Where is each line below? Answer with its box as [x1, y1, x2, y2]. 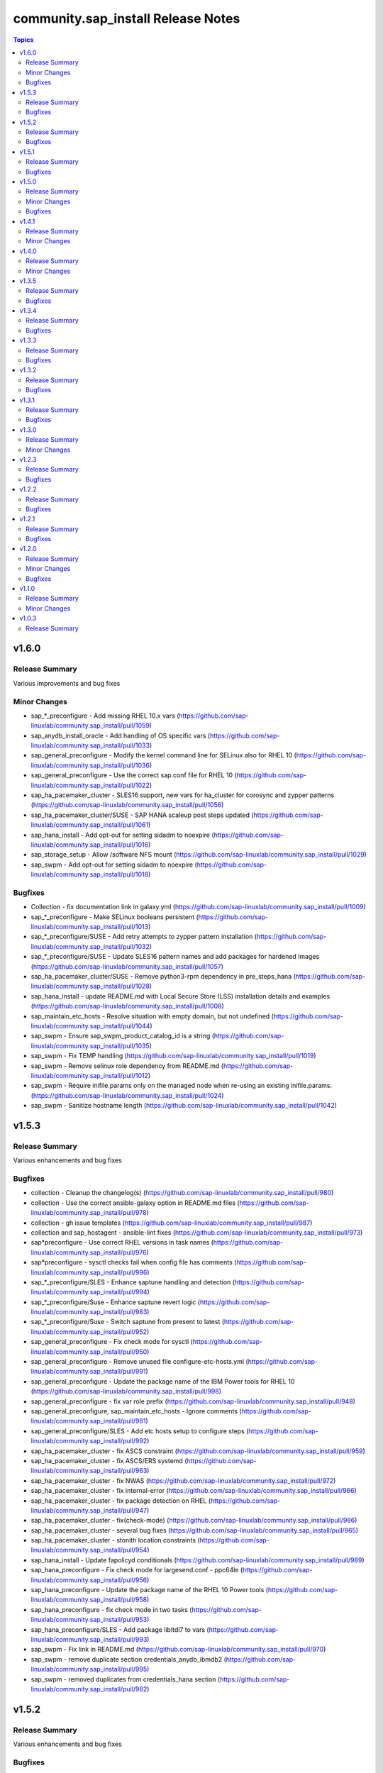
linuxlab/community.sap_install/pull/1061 [30, 821, 149, 829]
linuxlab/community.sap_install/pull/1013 [30, 923, 149, 931]
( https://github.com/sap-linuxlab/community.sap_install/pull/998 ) [30, 1387, 222, 1396]
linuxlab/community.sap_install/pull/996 [30, 1268, 148, 1277]
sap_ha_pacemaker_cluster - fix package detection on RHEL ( [30, 1496, 211, 1505]
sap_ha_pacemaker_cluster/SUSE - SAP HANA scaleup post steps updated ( [30, 811, 255, 819]
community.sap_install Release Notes [13, 11, 240, 26]
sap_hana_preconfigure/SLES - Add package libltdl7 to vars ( [30, 1625, 209, 1634]
